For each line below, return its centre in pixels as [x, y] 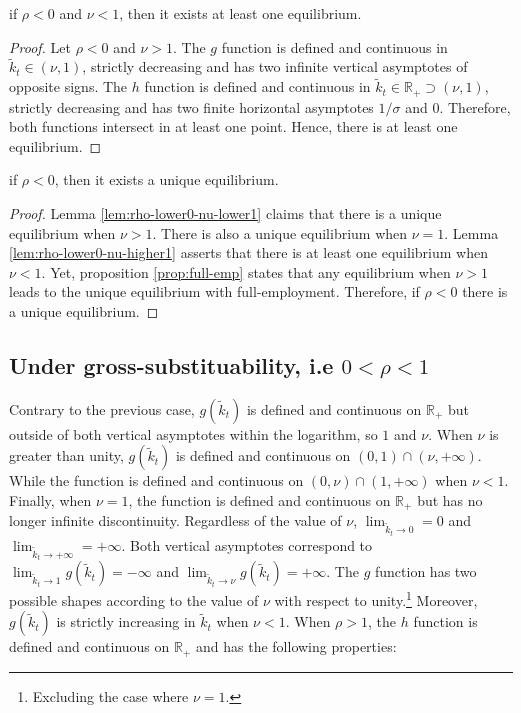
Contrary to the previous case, [102, 408]
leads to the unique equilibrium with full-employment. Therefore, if [214, 291]
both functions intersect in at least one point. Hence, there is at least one [233, 126]
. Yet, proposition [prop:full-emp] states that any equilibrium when [246, 271]
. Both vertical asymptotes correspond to [247, 544]
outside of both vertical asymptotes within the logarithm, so [193, 433]
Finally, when [50, 500]
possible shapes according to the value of [134, 599]
